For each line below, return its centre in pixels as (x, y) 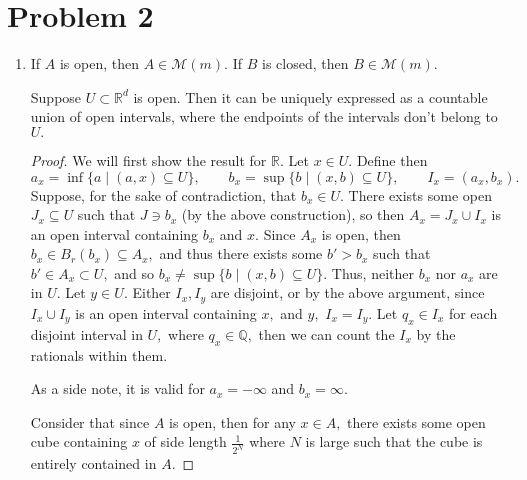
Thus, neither (372, 272)
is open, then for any (232, 421)
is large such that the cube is (394, 441)
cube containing (79, 441)
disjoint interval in (86, 333)
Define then (392, 159)
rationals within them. (99, 354)
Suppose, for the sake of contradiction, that (163, 194)
